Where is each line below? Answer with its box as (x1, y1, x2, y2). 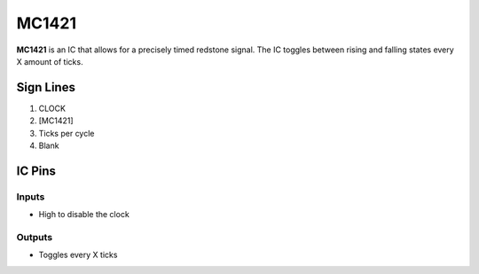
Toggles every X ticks (38, 249, 118, 261)
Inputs (16, 191, 45, 203)
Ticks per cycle (38, 128, 95, 138)
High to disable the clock (38, 209, 130, 220)
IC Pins (16, 163, 57, 178)
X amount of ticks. (16, 56, 83, 67)
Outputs (16, 231, 53, 243)
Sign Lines (16, 80, 75, 95)
